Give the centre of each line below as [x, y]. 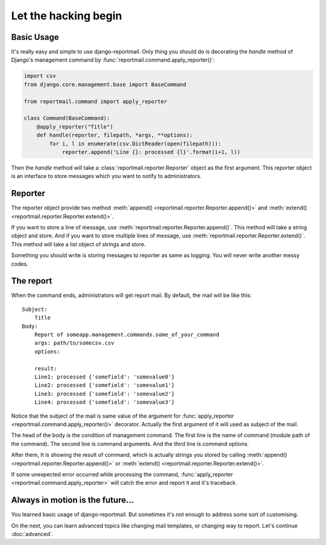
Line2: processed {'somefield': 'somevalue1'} [104, 385]
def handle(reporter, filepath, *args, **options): [115, 135]
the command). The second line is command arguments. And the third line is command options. [130, 444]
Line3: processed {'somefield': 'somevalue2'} [104, 394]
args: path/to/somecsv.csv [74, 343]
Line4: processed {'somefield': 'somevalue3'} [104, 402]
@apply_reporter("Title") [75, 126]
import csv [40, 76]
